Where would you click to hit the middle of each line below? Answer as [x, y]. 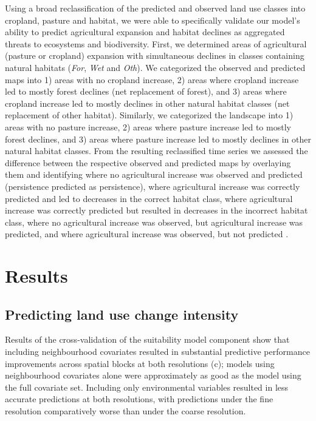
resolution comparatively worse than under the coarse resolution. [125, 411]
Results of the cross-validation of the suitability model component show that [147, 339]
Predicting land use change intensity [122, 314]
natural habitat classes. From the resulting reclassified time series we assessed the [156, 151]
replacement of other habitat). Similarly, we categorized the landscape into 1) [149, 115]
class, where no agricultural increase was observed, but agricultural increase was [154, 222]
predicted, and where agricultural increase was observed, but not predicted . [147, 234]
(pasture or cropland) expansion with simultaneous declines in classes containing [155, 56]
